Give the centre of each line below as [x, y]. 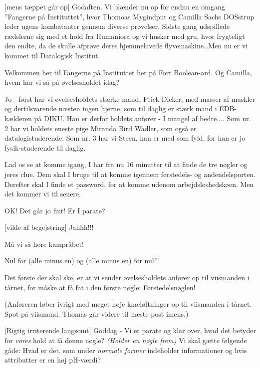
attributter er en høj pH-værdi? [53, 360]
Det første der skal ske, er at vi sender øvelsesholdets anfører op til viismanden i [127, 277]
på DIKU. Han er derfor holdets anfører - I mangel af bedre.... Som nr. [142, 118]
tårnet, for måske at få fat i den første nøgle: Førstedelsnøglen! [100, 287]
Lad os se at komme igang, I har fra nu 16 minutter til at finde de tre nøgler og [126, 164]
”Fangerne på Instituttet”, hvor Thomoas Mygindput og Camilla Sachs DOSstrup [130, 16]
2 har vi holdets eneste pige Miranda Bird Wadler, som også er [101, 128]
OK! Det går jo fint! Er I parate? [55, 210]
